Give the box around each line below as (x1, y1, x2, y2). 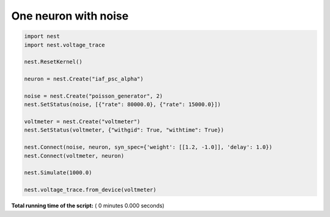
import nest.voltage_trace (24, 41, 105, 48)
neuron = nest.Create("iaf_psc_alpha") (24, 76, 144, 82)
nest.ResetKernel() (24, 59, 82, 65)
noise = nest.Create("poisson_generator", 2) (24, 92, 163, 99)
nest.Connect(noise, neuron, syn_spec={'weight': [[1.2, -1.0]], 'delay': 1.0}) (24, 144, 273, 151)
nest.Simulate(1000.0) (24, 169, 92, 176)
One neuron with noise (11, 9, 129, 23)
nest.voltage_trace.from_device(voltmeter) (24, 187, 157, 193)
